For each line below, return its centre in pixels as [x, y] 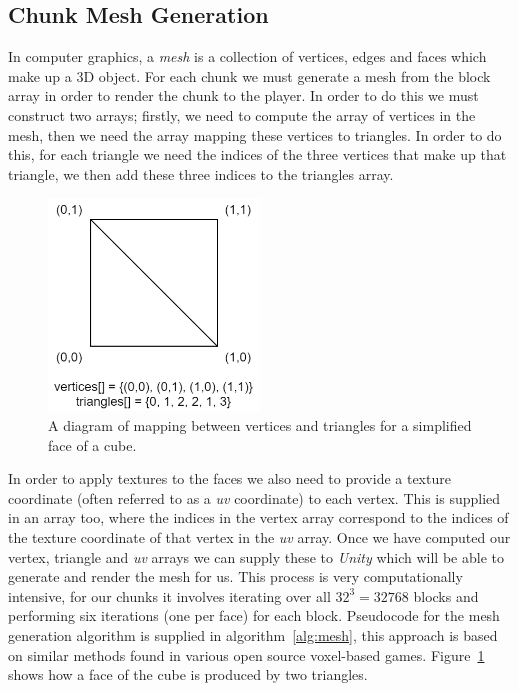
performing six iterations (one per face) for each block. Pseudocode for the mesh [254, 615]
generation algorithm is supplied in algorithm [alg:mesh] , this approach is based [253, 634]
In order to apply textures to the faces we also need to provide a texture [229, 478]
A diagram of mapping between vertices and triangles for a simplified [260, 425]
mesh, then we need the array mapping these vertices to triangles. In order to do [255, 134]
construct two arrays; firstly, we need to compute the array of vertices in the [242, 114]
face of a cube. [92, 444]
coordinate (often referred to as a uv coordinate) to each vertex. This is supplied [254, 497]
